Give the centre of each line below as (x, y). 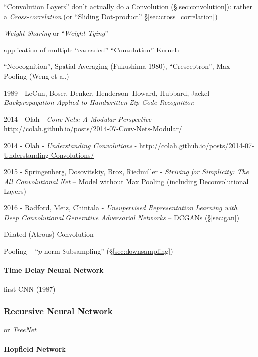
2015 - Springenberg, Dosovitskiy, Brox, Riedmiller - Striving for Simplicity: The (127, 172)
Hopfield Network (35, 349)
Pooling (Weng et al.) (37, 76)
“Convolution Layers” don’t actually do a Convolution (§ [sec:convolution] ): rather (128, 6)
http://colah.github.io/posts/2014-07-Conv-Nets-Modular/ (93, 128)
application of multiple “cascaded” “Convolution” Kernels (92, 49)
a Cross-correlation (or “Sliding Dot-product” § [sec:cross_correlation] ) (111, 16)
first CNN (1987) (30, 289)
